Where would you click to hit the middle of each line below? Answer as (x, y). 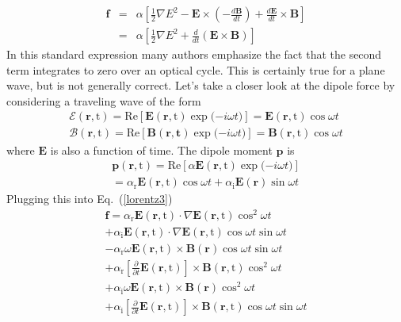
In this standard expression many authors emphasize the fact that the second (194, 54)
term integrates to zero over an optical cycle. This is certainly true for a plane (196, 69)
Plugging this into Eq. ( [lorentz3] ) (90, 199)
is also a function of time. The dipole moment (161, 149)
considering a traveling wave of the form (104, 100)
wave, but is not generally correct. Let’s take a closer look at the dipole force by (201, 85)
